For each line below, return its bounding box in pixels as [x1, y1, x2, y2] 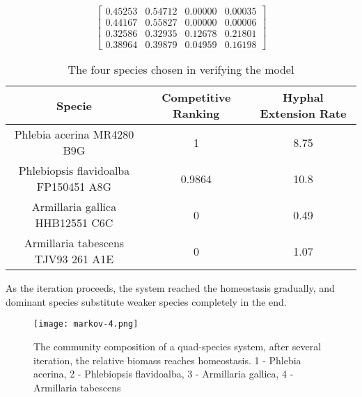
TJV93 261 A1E [34, 251, 114, 267]
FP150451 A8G [36, 178, 112, 195]
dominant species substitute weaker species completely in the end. [6, 294, 287, 309]
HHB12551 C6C [35, 215, 113, 231]
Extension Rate [260, 105, 347, 122]
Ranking [173, 105, 220, 122]
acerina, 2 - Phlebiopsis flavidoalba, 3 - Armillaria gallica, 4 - [33, 366, 294, 381]
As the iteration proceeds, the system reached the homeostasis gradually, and [6, 281, 335, 295]
